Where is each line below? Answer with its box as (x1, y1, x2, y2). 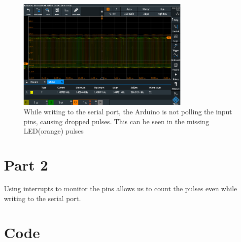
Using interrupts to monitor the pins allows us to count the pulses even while (4, 183, 237, 194)
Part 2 (4, 155, 48, 175)
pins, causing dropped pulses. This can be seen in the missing (24, 116, 209, 126)
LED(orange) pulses (24, 126, 84, 136)
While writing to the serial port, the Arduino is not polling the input (24, 106, 232, 117)
